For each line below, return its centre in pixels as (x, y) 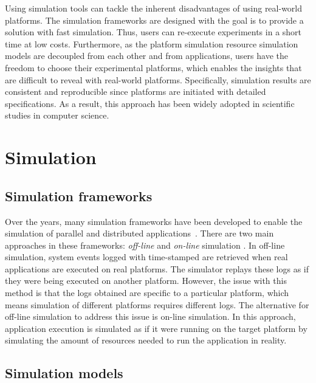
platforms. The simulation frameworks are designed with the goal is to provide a (154, 20)
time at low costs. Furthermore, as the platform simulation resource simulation (152, 43)
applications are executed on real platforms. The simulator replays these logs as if (157, 268)
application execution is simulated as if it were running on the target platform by (156, 328)
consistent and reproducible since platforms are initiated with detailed (136, 91)
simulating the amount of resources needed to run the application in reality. (146, 340)
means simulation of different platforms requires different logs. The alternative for (157, 304)
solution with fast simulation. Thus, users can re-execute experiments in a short (153, 32)
